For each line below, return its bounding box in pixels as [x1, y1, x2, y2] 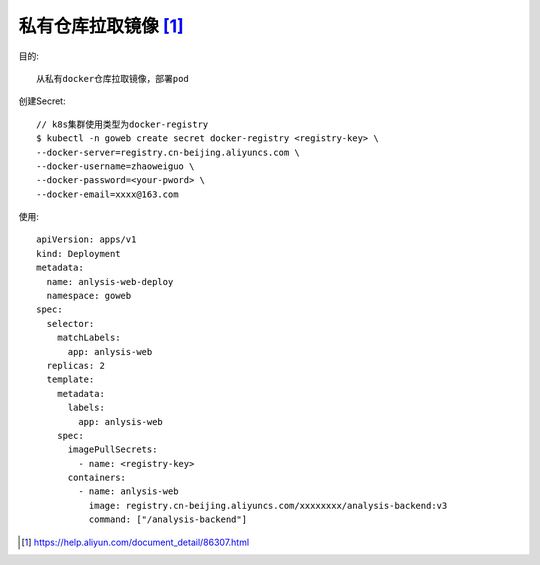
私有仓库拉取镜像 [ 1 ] [18, 15, 184, 37]
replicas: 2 [46, 360, 105, 371]
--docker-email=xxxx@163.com [36, 188, 179, 200]
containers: [67, 472, 127, 484]
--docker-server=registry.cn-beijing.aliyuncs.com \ [36, 146, 300, 158]
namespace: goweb [46, 290, 132, 302]
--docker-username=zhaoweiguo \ [36, 160, 195, 172]
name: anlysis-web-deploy [46, 276, 174, 287]
